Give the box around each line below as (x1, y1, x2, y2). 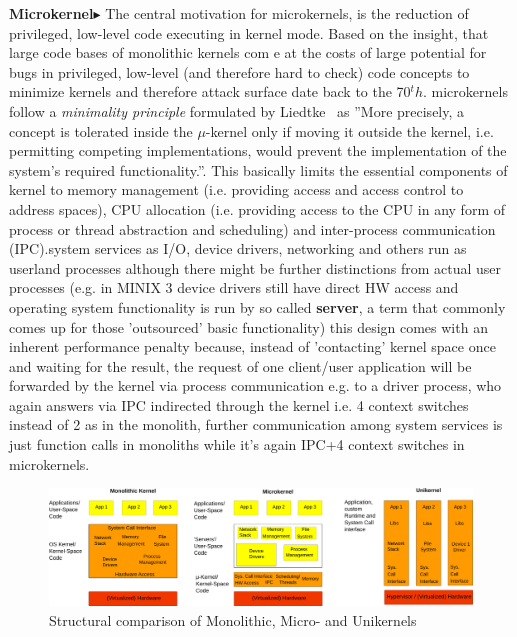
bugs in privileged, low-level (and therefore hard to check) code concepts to (9, 61, 470, 82)
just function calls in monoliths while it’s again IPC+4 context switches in (9, 434, 465, 455)
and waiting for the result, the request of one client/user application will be (9, 355, 472, 376)
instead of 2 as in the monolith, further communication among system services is (9, 414, 503, 435)
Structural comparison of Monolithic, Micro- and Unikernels (49, 609, 417, 630)
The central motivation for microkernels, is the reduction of (105, 3, 469, 23)
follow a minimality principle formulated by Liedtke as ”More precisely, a (9, 100, 465, 121)
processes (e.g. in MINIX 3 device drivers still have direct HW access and (9, 277, 459, 298)
